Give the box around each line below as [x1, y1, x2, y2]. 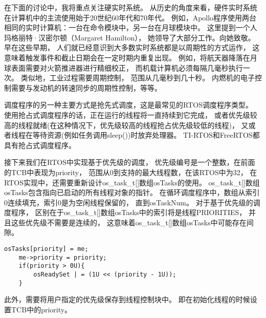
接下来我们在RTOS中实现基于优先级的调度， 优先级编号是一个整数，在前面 [4, 157, 255, 167]
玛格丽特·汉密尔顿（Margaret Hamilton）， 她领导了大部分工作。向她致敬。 [4, 32, 255, 43]
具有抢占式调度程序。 [4, 139, 76, 150]
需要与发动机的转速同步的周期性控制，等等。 [11, 82, 162, 93]
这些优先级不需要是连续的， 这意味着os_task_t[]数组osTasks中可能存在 [11, 217, 247, 227]
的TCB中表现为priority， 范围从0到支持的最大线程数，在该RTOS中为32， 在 [4, 166, 257, 177]
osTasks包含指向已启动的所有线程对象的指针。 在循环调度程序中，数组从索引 [4, 187, 260, 198]
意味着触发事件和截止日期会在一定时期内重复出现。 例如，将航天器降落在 [4, 52, 250, 62]
